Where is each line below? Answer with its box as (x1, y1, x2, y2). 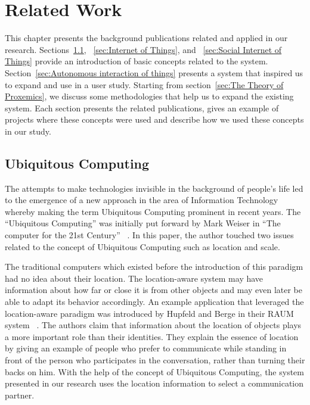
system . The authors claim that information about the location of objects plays (5, 319, 302, 331)
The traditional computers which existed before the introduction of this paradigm (5, 260, 303, 273)
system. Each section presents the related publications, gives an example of (5, 101, 279, 114)
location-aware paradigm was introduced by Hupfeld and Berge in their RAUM (5, 307, 294, 319)
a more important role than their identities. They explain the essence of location (5, 330, 299, 342)
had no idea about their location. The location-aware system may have (5, 272, 263, 284)
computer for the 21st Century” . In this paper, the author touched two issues (5, 229, 294, 241)
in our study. (5, 124, 51, 137)
